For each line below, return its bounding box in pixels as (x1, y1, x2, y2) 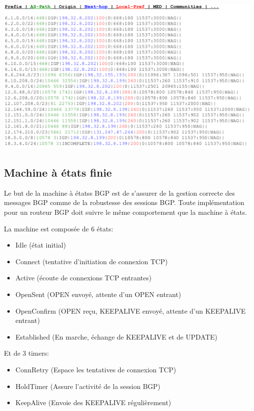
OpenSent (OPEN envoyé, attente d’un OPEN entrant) (15, 289, 181, 299)
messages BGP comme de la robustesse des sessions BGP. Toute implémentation (4, 197, 245, 207)
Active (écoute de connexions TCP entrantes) (15, 273, 152, 283)
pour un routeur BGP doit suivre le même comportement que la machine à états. (4, 207, 247, 217)
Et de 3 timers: (4, 348, 49, 358)
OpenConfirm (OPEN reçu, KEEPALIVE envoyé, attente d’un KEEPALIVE (15, 305, 246, 316)
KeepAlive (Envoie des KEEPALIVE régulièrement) (15, 397, 171, 408)
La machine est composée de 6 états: (4, 223, 113, 233)
